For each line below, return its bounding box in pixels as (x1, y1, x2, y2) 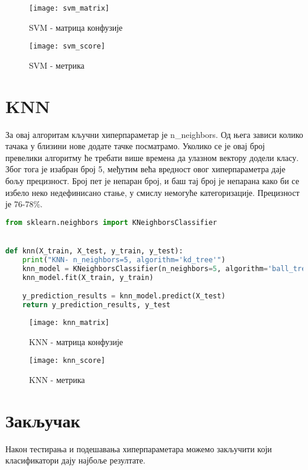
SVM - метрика (29, 59, 85, 71)
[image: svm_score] (29, 42, 105, 51)
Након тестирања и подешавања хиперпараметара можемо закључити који (5, 442, 272, 455)
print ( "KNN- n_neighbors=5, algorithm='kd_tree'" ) (22, 255, 226, 264)
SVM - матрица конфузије (29, 21, 123, 33)
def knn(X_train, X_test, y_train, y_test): (5, 246, 183, 255)
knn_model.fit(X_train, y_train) (22, 273, 154, 282)
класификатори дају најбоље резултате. (5, 454, 145, 466)
